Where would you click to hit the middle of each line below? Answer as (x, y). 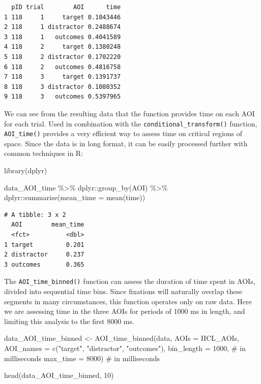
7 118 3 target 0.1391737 (63, 77)
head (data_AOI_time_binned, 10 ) (59, 375)
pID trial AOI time (66, 7)
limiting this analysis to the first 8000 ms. (69, 321)
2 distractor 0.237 (44, 255)
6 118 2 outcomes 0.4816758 (63, 67)
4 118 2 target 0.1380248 (63, 47)
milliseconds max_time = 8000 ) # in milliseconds (82, 358)
